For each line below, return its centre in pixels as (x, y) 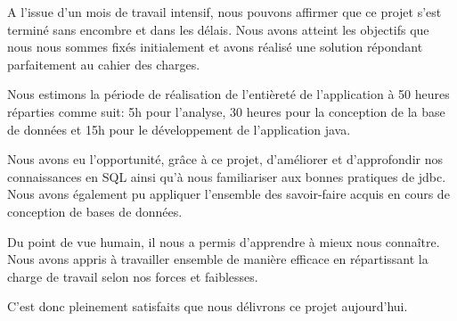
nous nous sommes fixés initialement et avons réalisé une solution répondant (215, 47)
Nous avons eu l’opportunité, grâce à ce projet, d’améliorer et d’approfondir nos (225, 159)
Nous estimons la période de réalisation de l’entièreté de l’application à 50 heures (228, 94)
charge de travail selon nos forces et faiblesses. (133, 276)
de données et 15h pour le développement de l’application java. (179, 129)
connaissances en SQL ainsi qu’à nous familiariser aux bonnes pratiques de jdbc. (227, 176)
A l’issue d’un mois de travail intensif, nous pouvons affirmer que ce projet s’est (224, 12)
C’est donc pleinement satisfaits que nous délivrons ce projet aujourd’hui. (208, 306)
